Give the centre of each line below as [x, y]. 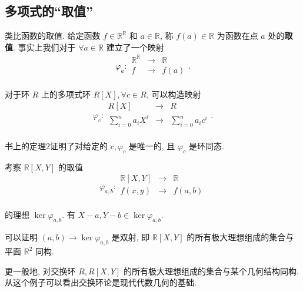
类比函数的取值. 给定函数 [53, 36]
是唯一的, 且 [152, 145]
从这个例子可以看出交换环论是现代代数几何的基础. [101, 282]
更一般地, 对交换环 [40, 271]
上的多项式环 [66, 94]
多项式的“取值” [49, 11]
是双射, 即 [131, 237]
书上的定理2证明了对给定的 [56, 145]
